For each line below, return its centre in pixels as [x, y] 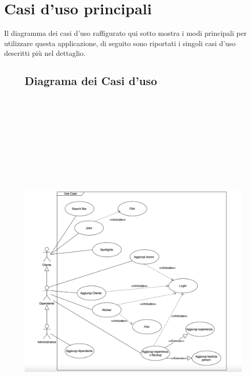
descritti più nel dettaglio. [45, 53]
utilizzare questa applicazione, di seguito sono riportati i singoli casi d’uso [120, 43]
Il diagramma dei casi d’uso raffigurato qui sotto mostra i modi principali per [126, 33]
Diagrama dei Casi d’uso [91, 81]
